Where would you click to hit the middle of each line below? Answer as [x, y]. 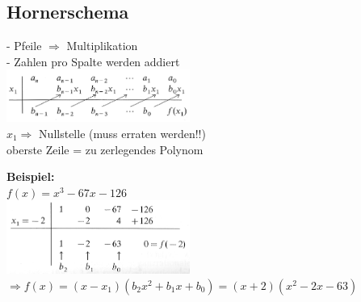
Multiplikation [102, 46]
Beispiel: [31, 176]
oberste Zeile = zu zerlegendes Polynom [105, 149]
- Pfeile [24, 46]
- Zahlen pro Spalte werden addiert [93, 61]
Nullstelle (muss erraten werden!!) [122, 133]
